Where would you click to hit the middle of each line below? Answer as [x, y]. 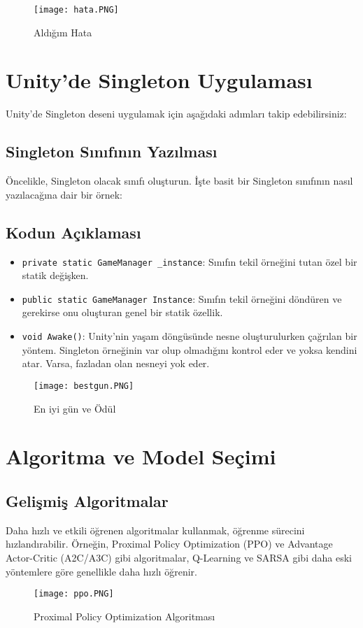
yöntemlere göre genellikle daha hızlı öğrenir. [101, 571]
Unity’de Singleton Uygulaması [159, 80]
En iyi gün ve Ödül [75, 408]
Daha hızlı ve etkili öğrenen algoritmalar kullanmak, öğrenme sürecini [155, 530]
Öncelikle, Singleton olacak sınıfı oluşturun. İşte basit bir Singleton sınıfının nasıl [179, 181]
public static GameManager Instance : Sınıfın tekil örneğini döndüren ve [182, 298]
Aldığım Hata [63, 32]
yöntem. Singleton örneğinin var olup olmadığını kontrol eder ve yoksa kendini [190, 349]
